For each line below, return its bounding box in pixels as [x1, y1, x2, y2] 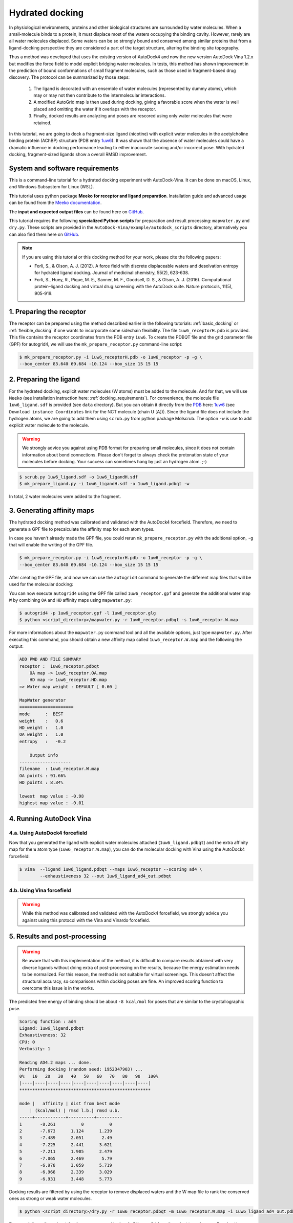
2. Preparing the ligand [9, 375, 80, 384]
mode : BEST [19, 711, 63, 717]
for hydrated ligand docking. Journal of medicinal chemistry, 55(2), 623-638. [34, 270, 189, 276]
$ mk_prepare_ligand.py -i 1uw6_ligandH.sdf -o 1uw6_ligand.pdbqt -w [19, 481, 189, 487]
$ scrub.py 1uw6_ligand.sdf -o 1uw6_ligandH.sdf [19, 475, 138, 480]
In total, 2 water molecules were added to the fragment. [9, 494, 121, 499]
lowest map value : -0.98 [19, 793, 84, 799]
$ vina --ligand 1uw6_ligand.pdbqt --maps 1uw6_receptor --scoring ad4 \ [19, 866, 203, 872]
